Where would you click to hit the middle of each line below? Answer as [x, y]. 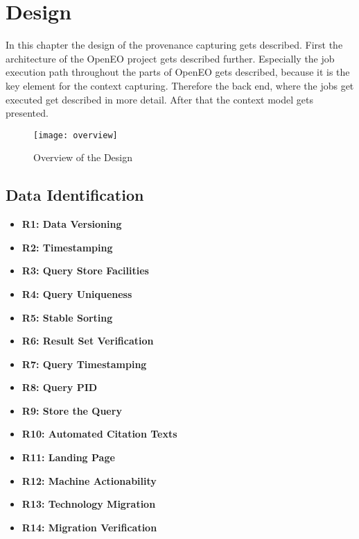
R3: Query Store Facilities [85, 271]
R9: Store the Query [72, 410]
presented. [27, 113]
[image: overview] [76, 135]
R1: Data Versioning [72, 224]
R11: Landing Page [68, 457]
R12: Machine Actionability [89, 480]
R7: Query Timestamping [84, 364]
